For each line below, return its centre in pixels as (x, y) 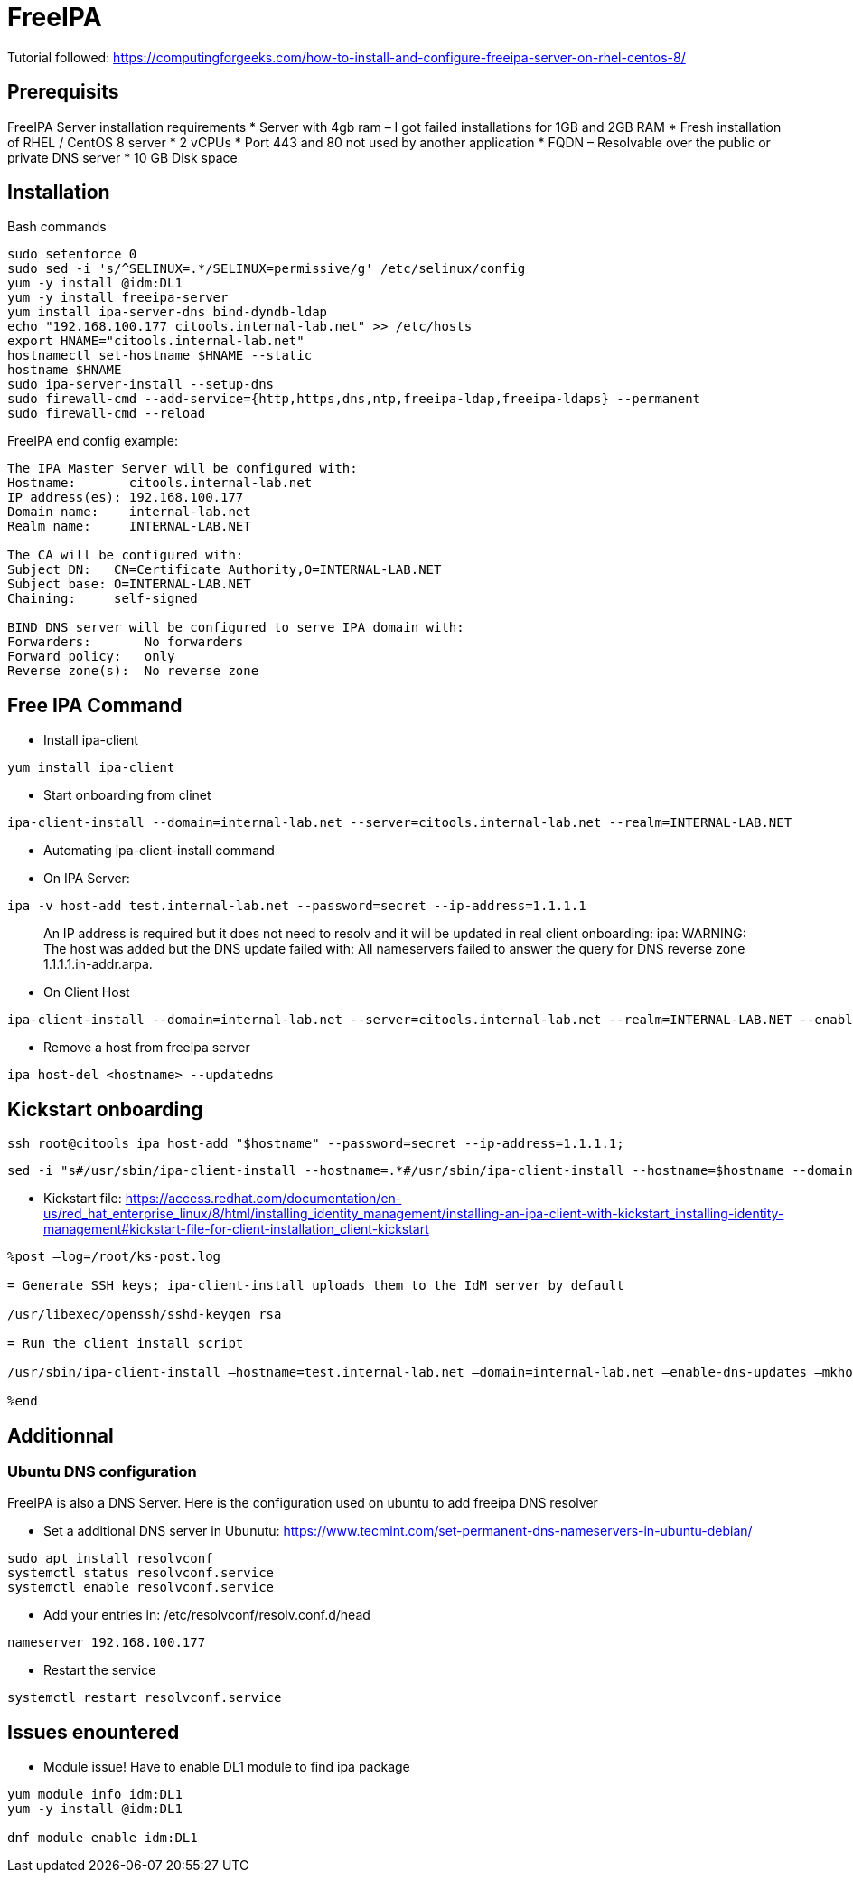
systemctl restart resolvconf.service (145, 1698)
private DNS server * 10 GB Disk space (122, 157)
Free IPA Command (95, 705)
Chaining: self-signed (103, 599)
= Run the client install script (126, 1344)
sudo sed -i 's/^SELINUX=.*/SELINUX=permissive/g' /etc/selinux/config (267, 269)
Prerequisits (63, 92)
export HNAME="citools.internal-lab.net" (156, 341)
